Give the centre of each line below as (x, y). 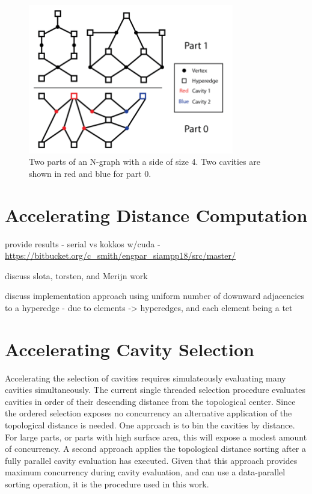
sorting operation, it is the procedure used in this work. (107, 484)
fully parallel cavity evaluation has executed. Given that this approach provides (151, 460)
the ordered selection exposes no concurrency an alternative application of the (148, 413)
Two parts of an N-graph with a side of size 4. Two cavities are (145, 162)
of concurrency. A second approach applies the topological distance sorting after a (156, 449)
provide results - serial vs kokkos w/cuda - (83, 243)
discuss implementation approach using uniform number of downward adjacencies (154, 296)
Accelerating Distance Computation (156, 215)
